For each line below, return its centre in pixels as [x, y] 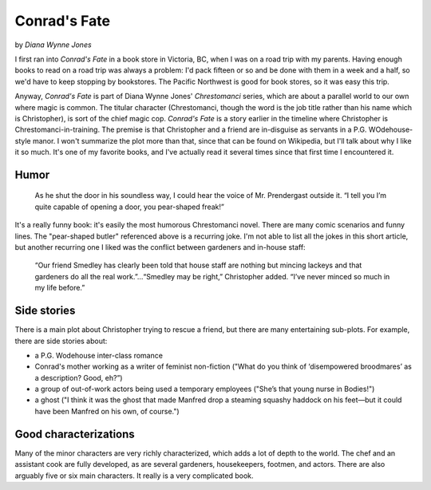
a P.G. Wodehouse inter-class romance [99, 355]
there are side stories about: [61, 341]
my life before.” [60, 288]
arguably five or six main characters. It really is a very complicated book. [134, 476]
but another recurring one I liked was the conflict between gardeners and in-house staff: [160, 247]
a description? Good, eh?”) [79, 377]
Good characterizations [75, 434]
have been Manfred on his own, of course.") [107, 411]
